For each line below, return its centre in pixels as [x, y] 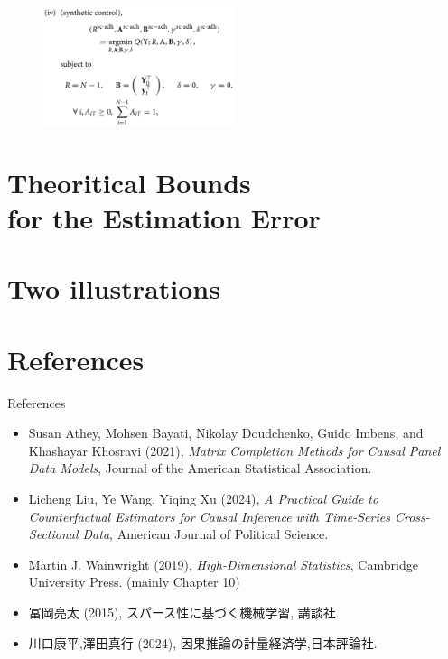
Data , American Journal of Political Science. [205, 534]
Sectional [53, 534]
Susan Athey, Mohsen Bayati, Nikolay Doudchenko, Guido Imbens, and [226, 433]
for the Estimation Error [164, 218]
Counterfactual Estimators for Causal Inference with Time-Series [209, 516]
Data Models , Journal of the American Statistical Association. [200, 468]
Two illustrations [114, 288]
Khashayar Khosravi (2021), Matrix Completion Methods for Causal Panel [234, 450]
